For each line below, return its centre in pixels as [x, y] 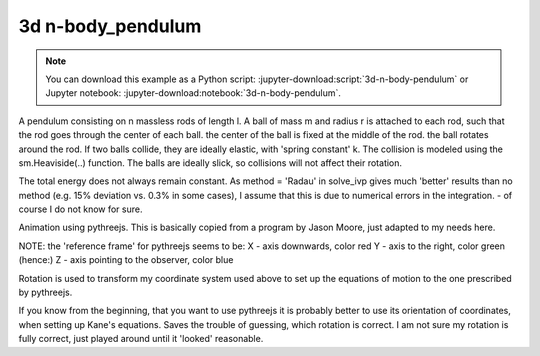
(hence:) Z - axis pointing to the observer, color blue [126, 260]
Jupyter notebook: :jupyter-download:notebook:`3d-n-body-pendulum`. [193, 93]
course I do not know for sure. [80, 209]
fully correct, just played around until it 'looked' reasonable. [141, 339]
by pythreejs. [45, 292]
